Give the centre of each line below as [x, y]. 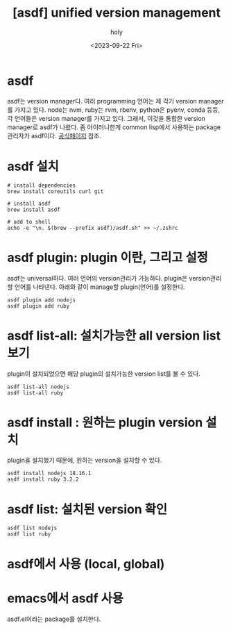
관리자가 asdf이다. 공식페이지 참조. [54, 135]
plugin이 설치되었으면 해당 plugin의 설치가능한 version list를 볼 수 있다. [104, 374]
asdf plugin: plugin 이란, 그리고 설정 [108, 257]
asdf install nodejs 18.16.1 [49, 474]
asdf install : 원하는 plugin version [105, 422]
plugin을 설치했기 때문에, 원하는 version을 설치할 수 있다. [85, 461]
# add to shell [29, 222]
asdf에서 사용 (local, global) [86, 564]
